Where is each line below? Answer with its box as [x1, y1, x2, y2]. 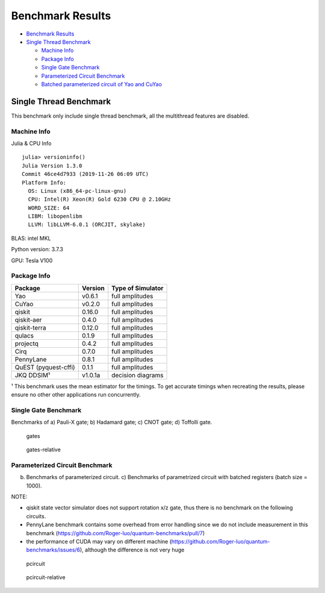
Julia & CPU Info [11, 139, 52, 147]
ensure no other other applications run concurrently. [11, 391, 141, 398]
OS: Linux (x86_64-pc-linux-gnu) [28, 187, 127, 194]
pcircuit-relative [26, 574, 66, 581]
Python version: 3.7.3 [11, 246, 63, 253]
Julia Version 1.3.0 [22, 162, 82, 169]
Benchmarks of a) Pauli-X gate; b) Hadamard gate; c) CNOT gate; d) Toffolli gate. [11, 419, 212, 426]
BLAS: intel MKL [11, 234, 51, 242]
